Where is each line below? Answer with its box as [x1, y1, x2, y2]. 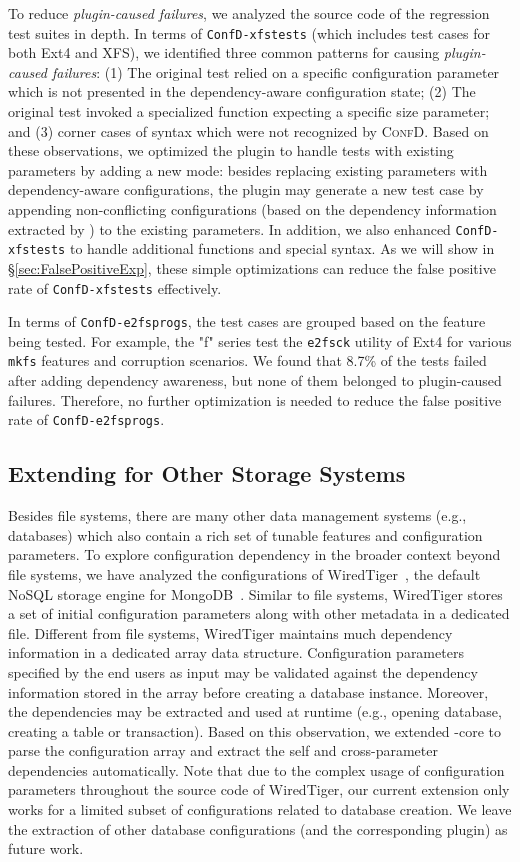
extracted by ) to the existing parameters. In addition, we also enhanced [8, 218, 451, 239]
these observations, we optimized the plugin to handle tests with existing [8, 140, 454, 161]
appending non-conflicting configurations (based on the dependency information [8, 199, 497, 219]
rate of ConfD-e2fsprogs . [8, 409, 165, 430]
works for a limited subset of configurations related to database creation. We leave [8, 799, 512, 820]
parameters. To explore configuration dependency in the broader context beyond [8, 544, 501, 565]
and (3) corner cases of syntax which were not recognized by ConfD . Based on [8, 120, 489, 141]
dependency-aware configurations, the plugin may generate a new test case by [8, 179, 484, 200]
